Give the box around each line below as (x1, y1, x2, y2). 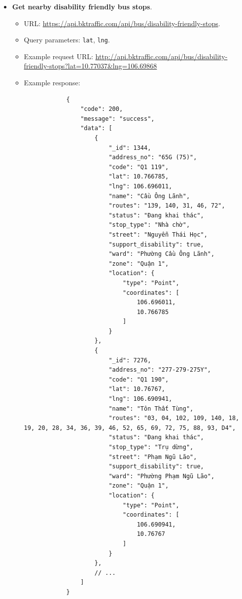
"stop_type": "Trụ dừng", (108, 444, 194, 451)
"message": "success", (80, 115, 155, 122)
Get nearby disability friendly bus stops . (12, 1, 152, 11)
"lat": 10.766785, (108, 173, 169, 180)
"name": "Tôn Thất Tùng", (108, 405, 194, 412)
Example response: (24, 77, 80, 88)
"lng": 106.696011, (108, 182, 173, 190)
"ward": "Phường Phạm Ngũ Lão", (108, 472, 215, 480)
